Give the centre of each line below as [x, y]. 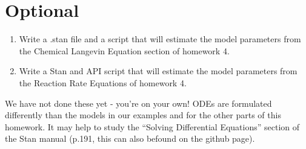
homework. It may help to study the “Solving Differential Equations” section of [152, 126]
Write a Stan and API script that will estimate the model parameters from [158, 71]
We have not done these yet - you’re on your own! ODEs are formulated [138, 103]
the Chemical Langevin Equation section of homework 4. [124, 50]
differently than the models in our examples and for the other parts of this [143, 115]
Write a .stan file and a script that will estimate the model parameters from [160, 39]
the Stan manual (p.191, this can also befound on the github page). [130, 138]
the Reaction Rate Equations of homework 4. [103, 82]
